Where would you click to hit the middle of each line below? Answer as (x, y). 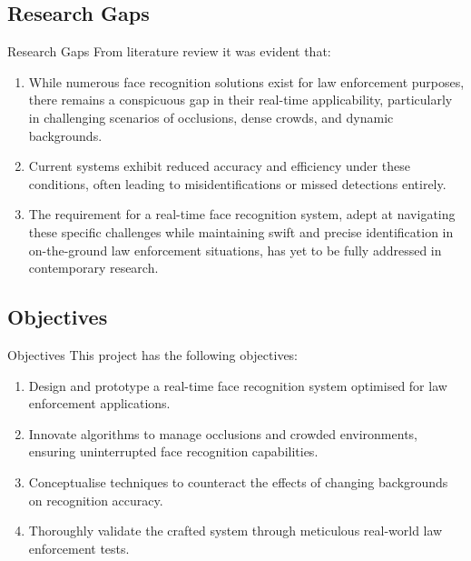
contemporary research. (93, 268)
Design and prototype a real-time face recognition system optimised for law (238, 385)
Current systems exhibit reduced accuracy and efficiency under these (219, 166)
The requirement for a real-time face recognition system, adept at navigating (242, 214)
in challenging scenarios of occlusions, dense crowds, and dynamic (211, 117)
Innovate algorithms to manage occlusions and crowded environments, (223, 433)
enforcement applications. (99, 403)
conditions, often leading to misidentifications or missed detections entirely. (237, 183)
